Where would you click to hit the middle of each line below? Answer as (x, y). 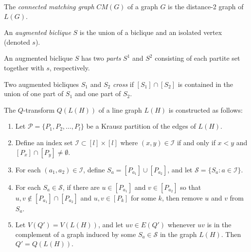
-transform (39, 109)
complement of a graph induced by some (76, 234)
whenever (181, 225)
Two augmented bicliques (42, 84)
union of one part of (34, 93)
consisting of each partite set (197, 58)
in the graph (178, 234)
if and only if (196, 142)
